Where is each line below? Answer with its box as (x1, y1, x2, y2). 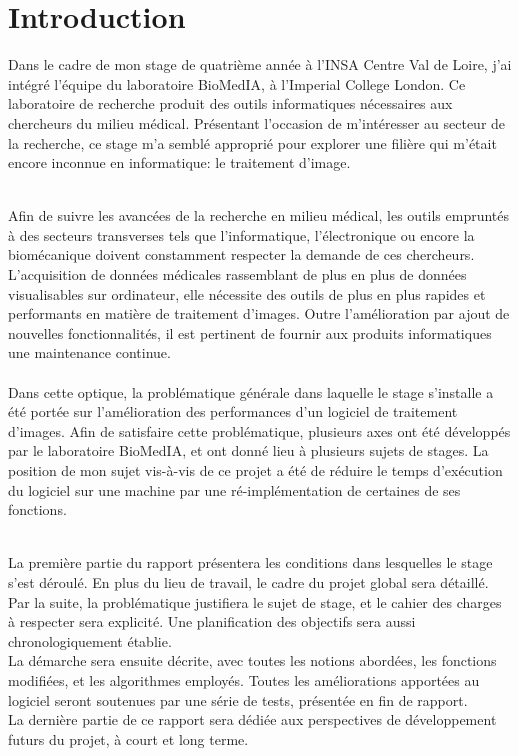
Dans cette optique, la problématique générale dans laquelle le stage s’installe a (8, 381, 494, 402)
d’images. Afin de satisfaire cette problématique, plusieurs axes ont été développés (8, 420, 511, 441)
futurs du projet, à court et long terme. (8, 728, 249, 749)
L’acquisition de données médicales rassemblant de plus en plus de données (8, 264, 467, 285)
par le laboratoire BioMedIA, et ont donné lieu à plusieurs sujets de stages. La (8, 440, 489, 461)
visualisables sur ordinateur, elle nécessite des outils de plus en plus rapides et (8, 283, 486, 304)
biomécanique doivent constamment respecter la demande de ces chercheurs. (8, 244, 475, 265)
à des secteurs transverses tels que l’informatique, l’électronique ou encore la (8, 224, 475, 245)
